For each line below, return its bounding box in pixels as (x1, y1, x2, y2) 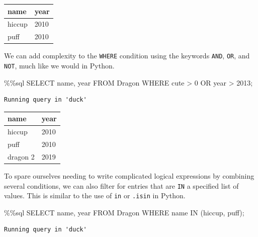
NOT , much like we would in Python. (4, 60, 115, 70)
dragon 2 (8, 151, 35, 162)
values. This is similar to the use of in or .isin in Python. (4, 190, 186, 201)
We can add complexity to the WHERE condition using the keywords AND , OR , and (4, 50, 250, 61)
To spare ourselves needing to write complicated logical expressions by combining (4, 170, 254, 181)
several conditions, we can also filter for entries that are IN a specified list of (4, 180, 239, 191)
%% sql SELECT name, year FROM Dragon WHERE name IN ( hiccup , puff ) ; (4, 207, 244, 217)
